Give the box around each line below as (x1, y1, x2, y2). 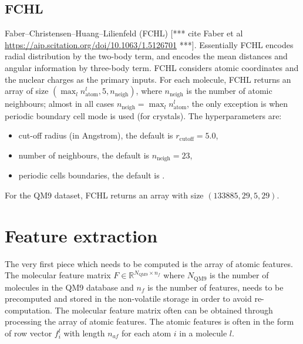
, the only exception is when (187, 97, 288, 110)
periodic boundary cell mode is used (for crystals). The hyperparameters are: (5, 109, 282, 122)
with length (63, 327, 105, 339)
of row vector (5, 327, 52, 339)
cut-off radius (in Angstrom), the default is (18, 129, 173, 141)
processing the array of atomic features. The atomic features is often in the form (5, 315, 294, 328)
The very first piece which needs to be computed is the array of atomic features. (5, 257, 293, 269)
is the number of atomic (186, 85, 272, 97)
